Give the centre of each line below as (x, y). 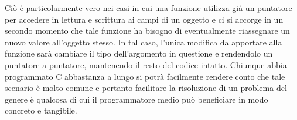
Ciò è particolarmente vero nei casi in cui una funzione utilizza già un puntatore (148, 8)
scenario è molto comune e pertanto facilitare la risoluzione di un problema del (146, 88)
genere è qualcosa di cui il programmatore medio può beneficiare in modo (136, 99)
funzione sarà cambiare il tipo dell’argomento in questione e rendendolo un (139, 53)
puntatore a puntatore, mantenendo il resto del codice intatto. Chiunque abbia (146, 64)
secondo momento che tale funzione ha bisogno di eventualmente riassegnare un (147, 31)
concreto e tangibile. (41, 110)
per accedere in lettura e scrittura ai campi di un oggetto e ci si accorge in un (144, 19)
